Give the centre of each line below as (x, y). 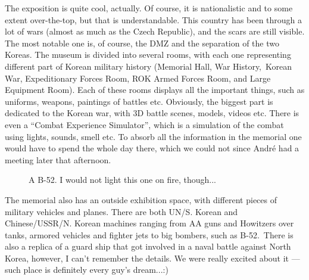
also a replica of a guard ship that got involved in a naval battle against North (148, 246)
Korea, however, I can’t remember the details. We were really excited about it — (152, 258)
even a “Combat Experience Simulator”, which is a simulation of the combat (144, 124)
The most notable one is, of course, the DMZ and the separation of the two (142, 43)
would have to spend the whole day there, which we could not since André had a (152, 148)
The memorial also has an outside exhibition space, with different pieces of (141, 199)
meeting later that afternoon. (58, 159)
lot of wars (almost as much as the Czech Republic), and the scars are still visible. (155, 31)
